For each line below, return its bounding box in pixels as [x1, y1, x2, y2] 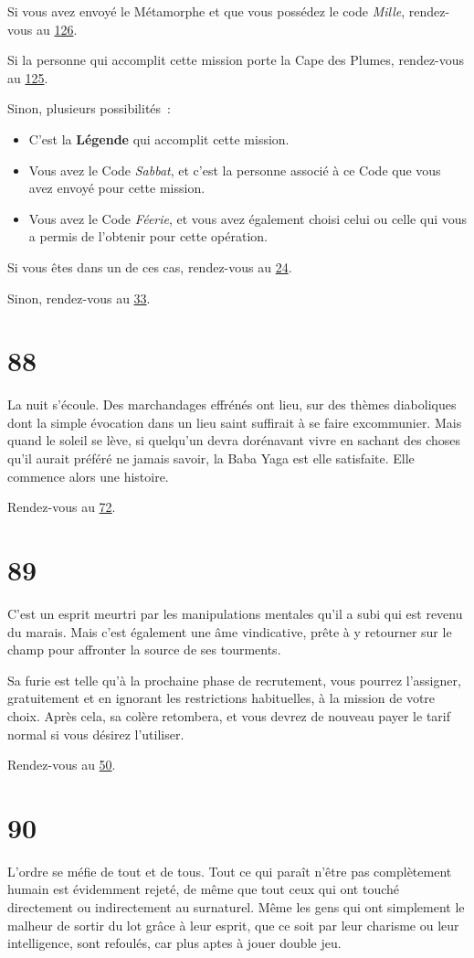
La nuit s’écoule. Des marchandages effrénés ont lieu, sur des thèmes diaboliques [7, 395, 457, 414]
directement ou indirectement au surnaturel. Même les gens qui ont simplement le [7, 898, 465, 916]
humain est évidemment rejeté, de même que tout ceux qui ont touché [7, 879, 400, 899]
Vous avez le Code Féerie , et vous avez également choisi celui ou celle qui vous [28, 208, 468, 228]
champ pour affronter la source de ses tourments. [7, 640, 281, 659]
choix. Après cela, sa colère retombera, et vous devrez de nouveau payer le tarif [7, 706, 450, 725]
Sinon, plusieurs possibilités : [7, 99, 171, 118]
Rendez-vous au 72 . [7, 497, 116, 516]
